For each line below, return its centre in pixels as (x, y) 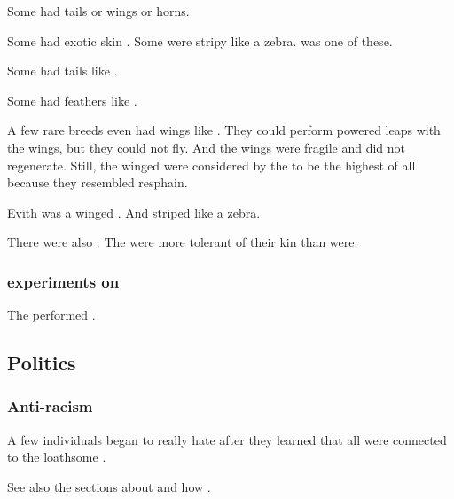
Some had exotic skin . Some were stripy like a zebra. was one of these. (200, 40)
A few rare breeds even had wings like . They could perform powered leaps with (224, 130)
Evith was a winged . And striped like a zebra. (134, 212)
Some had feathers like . (72, 100)
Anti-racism (50, 406)
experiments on (63, 281)
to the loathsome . (57, 457)
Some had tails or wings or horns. (98, 11)
